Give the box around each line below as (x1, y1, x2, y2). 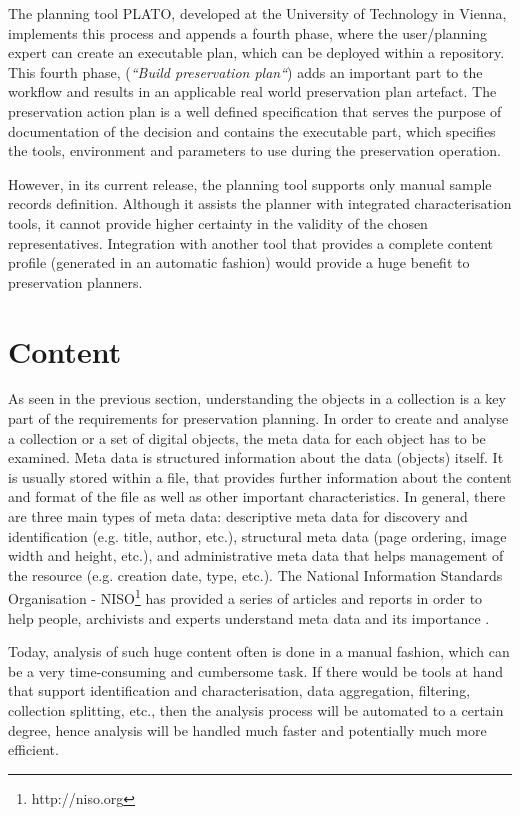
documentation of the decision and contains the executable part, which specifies (8, 120, 496, 141)
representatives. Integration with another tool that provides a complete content (8, 232, 493, 253)
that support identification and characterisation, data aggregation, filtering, (8, 680, 471, 701)
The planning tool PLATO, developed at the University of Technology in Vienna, (8, 3, 507, 23)
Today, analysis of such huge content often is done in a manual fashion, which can (8, 641, 510, 662)
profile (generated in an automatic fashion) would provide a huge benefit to (8, 252, 470, 273)
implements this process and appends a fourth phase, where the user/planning (8, 22, 488, 43)
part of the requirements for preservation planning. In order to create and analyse (8, 408, 509, 429)
